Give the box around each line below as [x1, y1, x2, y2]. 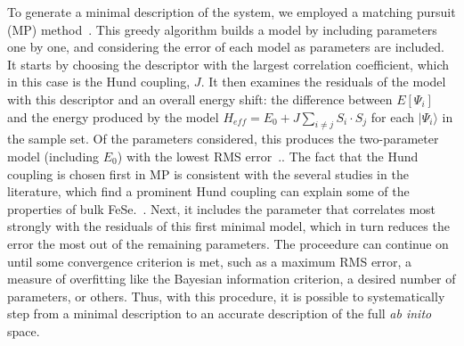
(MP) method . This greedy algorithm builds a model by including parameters [7, 20, 437, 38]
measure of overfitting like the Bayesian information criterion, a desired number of [7, 269, 456, 288]
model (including [7, 146, 100, 165]
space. [7, 321, 40, 340]
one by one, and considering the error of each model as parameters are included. [7, 37, 444, 56]
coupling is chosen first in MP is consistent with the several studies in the [7, 164, 409, 183]
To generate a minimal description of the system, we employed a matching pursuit [7, 3, 456, 21]
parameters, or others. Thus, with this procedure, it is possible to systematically [7, 286, 445, 305]
